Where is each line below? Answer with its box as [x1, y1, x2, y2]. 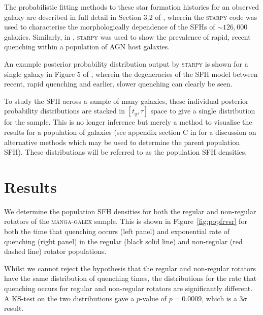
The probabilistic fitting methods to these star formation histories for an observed [4, 2, 259, 12]
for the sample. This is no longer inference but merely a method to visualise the [4, 117, 252, 127]
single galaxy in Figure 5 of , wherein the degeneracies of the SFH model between [4, 68, 258, 79]
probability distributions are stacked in [4, 105, 125, 116]
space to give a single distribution [150, 105, 255, 116]
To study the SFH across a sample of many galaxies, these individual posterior [4, 95, 249, 106]
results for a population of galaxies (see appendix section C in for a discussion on [4, 126, 256, 137]
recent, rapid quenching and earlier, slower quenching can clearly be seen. [4, 78, 233, 89]
